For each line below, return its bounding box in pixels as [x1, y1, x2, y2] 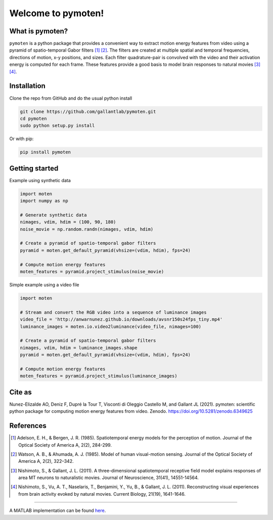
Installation [9, 81, 45, 91]
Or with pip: [9, 136, 34, 142]
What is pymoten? [9, 27, 68, 35]
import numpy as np [20, 198, 68, 204]
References [9, 421, 47, 430]
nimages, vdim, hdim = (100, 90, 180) [20, 219, 116, 225]
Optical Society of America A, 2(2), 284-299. [18, 442, 112, 448]
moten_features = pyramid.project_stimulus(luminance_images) [20, 373, 177, 379]
